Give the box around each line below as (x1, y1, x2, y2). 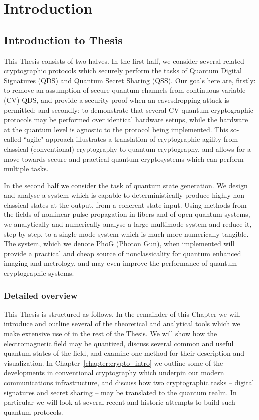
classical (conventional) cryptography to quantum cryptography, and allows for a (4, 143, 251, 154)
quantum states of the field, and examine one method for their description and (4, 348, 245, 358)
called (4, 134, 21, 144)
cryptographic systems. (4, 268, 74, 278)
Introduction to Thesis (4, 32, 123, 47)
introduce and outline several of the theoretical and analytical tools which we (4, 318, 240, 329)
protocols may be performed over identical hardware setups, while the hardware (4, 114, 248, 125)
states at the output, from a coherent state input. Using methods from (30, 199, 247, 210)
